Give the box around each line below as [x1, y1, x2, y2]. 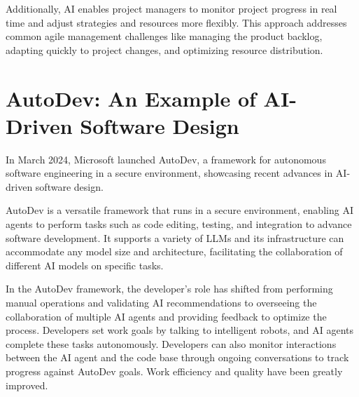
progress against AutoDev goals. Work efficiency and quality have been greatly [6, 364, 343, 378]
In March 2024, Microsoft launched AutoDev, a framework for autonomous [6, 152, 326, 166]
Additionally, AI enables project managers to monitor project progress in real [6, 1, 337, 15]
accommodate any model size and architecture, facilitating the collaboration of [6, 244, 343, 259]
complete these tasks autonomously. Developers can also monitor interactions [6, 336, 337, 351]
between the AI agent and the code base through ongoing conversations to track [6, 350, 349, 365]
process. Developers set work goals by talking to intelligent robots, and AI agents [6, 323, 354, 337]
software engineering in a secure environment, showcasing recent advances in [6, 166, 333, 180]
